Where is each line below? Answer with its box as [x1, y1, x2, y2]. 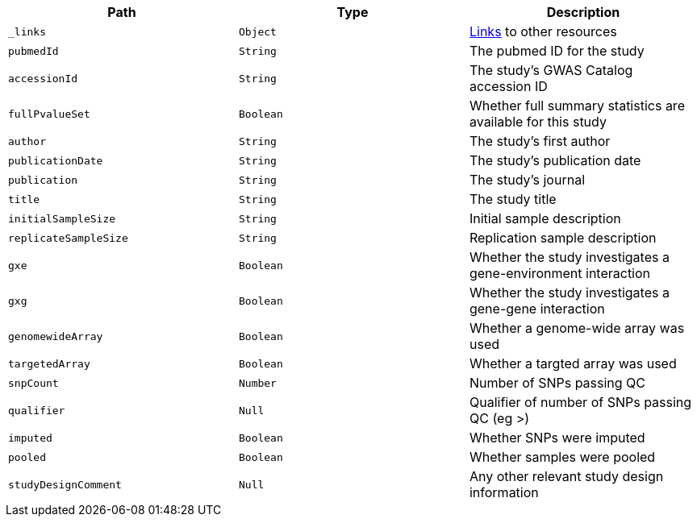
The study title [469, 191, 557, 207]
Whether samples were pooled [469, 449, 656, 465]
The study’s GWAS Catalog [469, 62, 633, 78]
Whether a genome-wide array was [469, 320, 685, 336]
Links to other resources [469, 23, 617, 39]
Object [238, 25, 277, 38]
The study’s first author [469, 133, 611, 149]
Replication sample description [469, 230, 657, 246]
